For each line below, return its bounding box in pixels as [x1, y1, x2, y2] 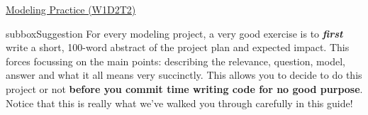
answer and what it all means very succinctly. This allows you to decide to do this [6, 67, 362, 82]
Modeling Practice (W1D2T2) [6, 2, 136, 16]
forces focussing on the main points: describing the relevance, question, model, [6, 53, 345, 68]
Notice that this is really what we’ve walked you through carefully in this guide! [6, 95, 353, 110]
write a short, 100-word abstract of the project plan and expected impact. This [6, 40, 350, 55]
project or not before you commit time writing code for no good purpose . [6, 81, 363, 96]
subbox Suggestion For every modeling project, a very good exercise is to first [6, 26, 343, 40]
